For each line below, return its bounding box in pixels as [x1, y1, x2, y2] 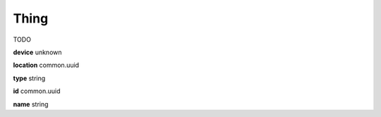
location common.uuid [13, 61, 80, 70]
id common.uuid [13, 87, 61, 95]
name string [13, 99, 49, 109]
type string [13, 74, 46, 82]
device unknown [13, 48, 62, 56]
